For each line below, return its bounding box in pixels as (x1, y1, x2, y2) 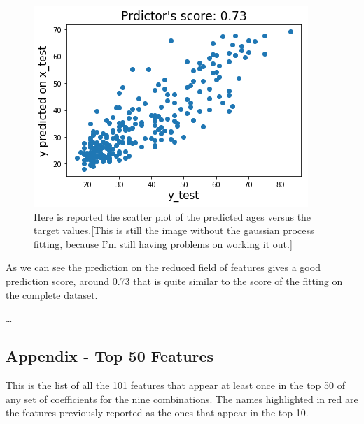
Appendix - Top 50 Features (6, 345, 214, 367)
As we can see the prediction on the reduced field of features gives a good (6, 260, 321, 275)
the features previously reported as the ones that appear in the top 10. (6, 405, 309, 420)
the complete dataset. (6, 287, 98, 302)
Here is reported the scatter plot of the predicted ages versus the (34, 209, 311, 224)
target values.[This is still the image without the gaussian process (34, 223, 314, 237)
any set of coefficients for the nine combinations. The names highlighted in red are (6, 391, 358, 406)
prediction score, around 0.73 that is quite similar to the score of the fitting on (6, 273, 343, 288)
